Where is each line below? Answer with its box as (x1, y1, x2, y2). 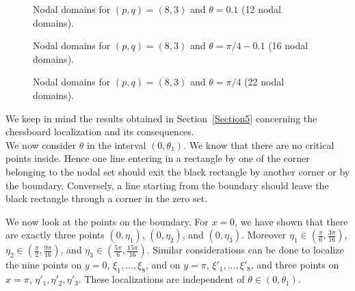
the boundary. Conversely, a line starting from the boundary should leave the (5, 178, 329, 192)
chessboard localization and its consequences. (5, 124, 194, 139)
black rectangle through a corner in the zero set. (5, 191, 208, 206)
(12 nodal (241, 2, 281, 16)
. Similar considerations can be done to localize (146, 242, 344, 257)
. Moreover (241, 227, 287, 242)
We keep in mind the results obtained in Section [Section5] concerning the (5, 111, 317, 125)
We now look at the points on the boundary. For (5, 214, 209, 228)
